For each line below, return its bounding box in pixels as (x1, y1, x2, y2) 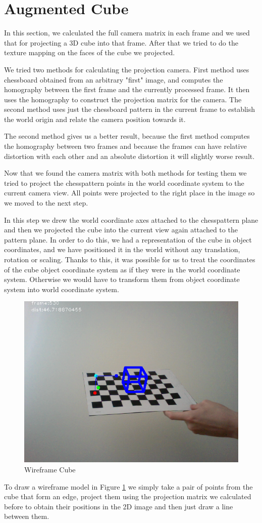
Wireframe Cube (24, 464, 76, 474)
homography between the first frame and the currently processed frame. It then (4, 84, 250, 95)
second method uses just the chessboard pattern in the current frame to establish (4, 104, 255, 114)
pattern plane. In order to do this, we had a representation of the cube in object (4, 234, 252, 245)
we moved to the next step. (4, 197, 88, 208)
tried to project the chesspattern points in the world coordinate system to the (4, 177, 244, 188)
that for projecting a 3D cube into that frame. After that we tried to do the (4, 37, 238, 48)
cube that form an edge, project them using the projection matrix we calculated (4, 491, 251, 502)
